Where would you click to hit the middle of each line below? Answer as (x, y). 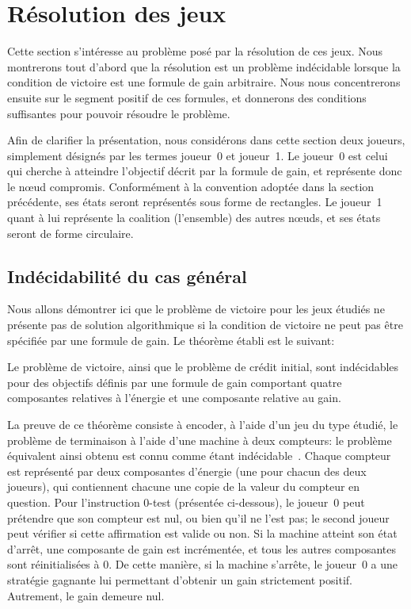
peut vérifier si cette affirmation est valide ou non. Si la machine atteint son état (202, 533)
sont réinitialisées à (53, 564)
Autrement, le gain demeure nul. (86, 595)
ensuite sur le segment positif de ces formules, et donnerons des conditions (187, 97)
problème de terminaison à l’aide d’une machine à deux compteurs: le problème (200, 440)
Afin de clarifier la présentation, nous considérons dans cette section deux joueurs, (206, 140)
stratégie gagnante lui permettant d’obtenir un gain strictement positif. (180, 579)
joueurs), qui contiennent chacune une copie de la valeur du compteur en (184, 486)
